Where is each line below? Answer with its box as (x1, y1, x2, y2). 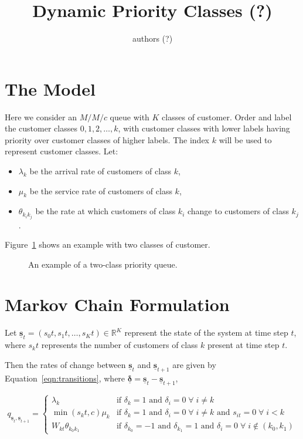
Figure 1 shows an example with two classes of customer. (5, 238, 210, 251)
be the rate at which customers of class (35, 205, 176, 217)
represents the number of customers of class (41, 339, 198, 351)
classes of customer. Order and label (162, 110, 292, 123)
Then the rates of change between (5, 359, 126, 371)
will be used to (219, 133, 272, 146)
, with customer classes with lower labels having (118, 122, 290, 134)
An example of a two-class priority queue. (28, 258, 178, 270)
